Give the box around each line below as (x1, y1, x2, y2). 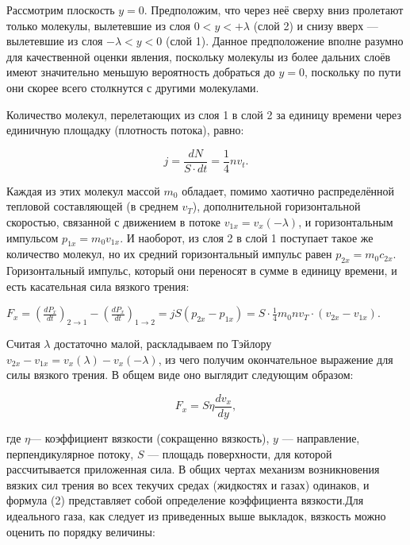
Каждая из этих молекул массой (6, 182, 160, 199)
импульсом (6, 229, 59, 245)
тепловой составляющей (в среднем (6, 198, 178, 215)
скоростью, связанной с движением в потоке (6, 214, 221, 230)
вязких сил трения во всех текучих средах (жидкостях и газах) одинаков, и (6, 476, 370, 493)
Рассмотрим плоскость (6, 2, 115, 17)
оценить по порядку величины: (6, 523, 155, 539)
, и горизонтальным (298, 214, 393, 230)
